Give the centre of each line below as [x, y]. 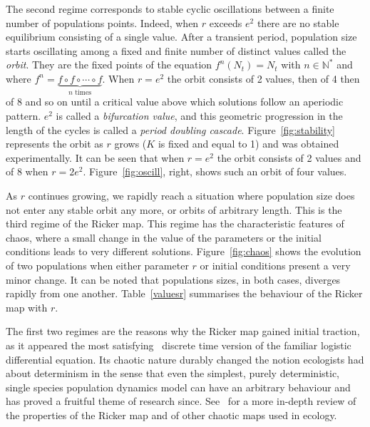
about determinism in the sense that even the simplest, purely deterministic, [173, 373]
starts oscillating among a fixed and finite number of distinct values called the [176, 50]
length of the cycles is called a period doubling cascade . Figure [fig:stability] [170, 129]
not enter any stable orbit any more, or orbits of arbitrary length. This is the [174, 209]
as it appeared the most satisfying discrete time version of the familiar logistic [179, 345]
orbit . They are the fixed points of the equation [109, 65]
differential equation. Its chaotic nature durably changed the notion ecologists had [185, 359]
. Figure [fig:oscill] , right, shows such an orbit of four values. [215, 171]
